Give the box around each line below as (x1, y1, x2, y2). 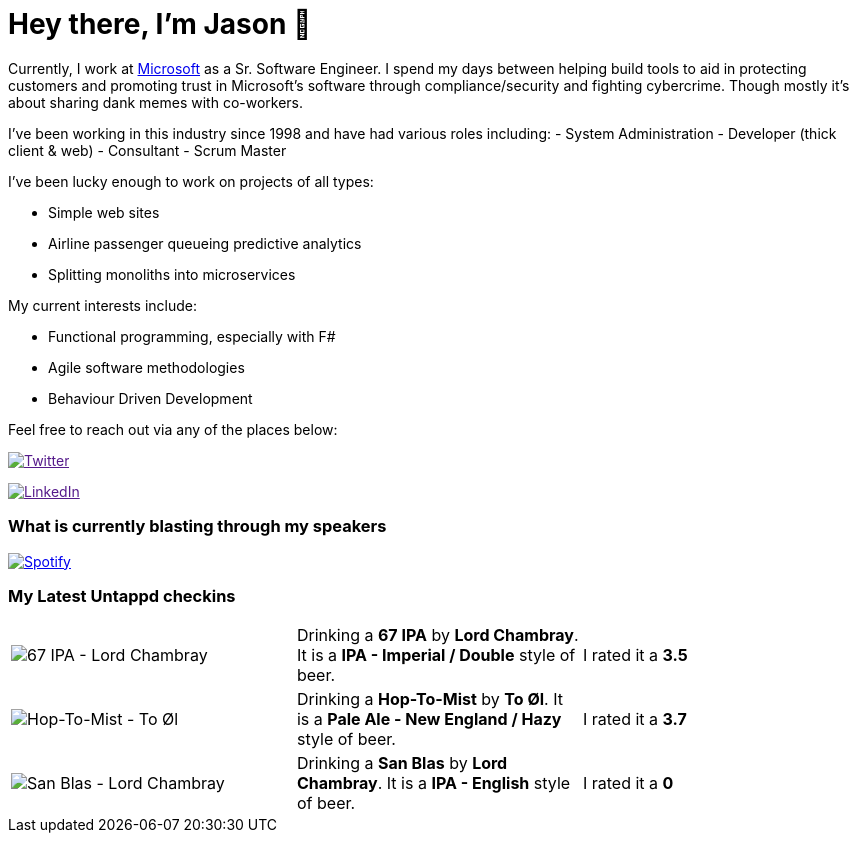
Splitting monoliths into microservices (48, 265, 296, 283)
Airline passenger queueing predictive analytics (48, 234, 362, 252)
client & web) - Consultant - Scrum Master (8, 141, 287, 159)
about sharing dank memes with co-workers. (8, 93, 304, 111)
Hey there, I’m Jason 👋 (8, 7, 312, 41)
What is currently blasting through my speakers (8, 516, 387, 537)
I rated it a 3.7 (582, 709, 687, 730)
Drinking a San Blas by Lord (296, 753, 508, 774)
